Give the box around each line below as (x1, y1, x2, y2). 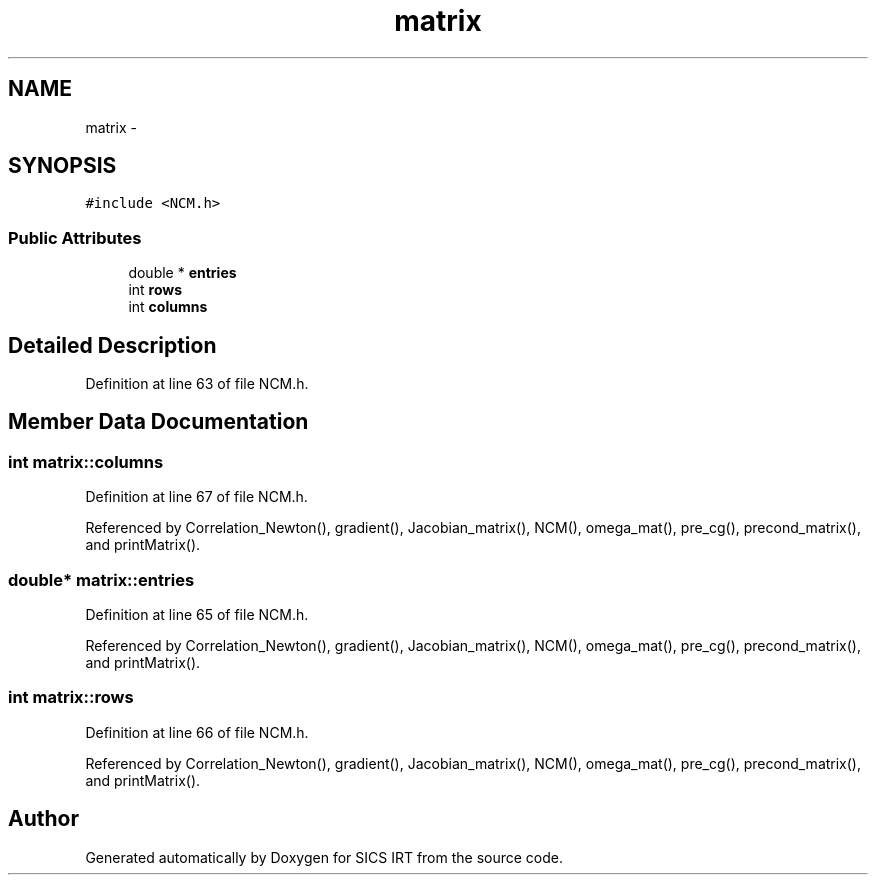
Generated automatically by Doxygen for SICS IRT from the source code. (85, 848, 564, 866)
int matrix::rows (8, 687, 134, 708)
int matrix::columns (8, 451, 164, 472)
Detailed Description (8, 332, 217, 358)
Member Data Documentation (8, 409, 309, 435)
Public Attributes (8, 227, 142, 248)
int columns (128, 298, 208, 316)
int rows (128, 281, 183, 299)
